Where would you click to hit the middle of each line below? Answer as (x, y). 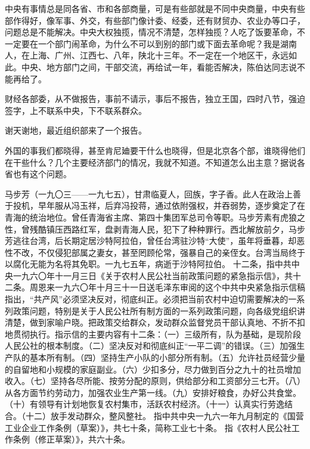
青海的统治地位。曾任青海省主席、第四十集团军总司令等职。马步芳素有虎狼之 (155, 217)
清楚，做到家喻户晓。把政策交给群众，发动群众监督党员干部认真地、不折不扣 (155, 322)
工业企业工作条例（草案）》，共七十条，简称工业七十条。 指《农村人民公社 (148, 427)
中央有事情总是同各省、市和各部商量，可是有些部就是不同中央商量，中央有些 (155, 8)
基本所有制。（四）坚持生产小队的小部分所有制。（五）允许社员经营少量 (167, 357)
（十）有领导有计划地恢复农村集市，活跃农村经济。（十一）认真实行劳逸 (145, 404)
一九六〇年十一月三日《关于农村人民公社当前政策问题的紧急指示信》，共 (153, 275)
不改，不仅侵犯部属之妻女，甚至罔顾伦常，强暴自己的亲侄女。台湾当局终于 (159, 252)
